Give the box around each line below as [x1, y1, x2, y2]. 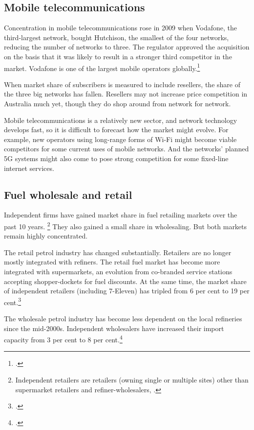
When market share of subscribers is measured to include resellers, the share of [4, 79, 240, 89]
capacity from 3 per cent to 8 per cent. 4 [4, 333, 123, 344]
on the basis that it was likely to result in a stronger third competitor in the [4, 51, 232, 61]
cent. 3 [4, 295, 21, 307]
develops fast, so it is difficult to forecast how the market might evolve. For [4, 124, 229, 135]
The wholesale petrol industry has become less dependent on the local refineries [4, 313, 242, 324]
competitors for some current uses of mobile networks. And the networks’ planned [4, 143, 249, 154]
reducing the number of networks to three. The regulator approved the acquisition [4, 42, 250, 52]
